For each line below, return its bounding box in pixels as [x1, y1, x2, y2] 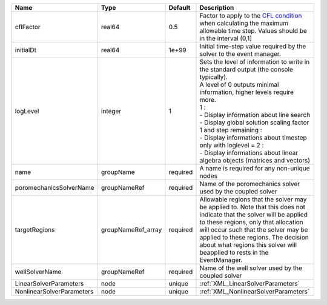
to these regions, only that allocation [199, 218, 304, 226]
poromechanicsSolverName [15, 184, 94, 192]
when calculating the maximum [199, 19, 289, 27]
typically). [199, 73, 228, 81]
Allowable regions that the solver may [199, 195, 307, 203]
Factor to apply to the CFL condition [199, 12, 302, 19]
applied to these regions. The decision [199, 233, 309, 241]
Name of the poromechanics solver [199, 179, 300, 188]
